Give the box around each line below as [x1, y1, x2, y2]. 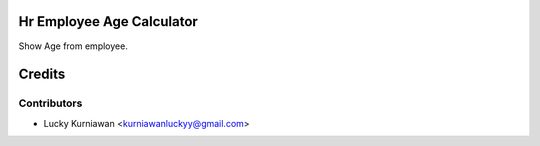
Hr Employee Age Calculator [18, 13, 199, 30]
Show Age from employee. [18, 40, 129, 52]
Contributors [18, 96, 83, 110]
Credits [18, 66, 66, 83]
